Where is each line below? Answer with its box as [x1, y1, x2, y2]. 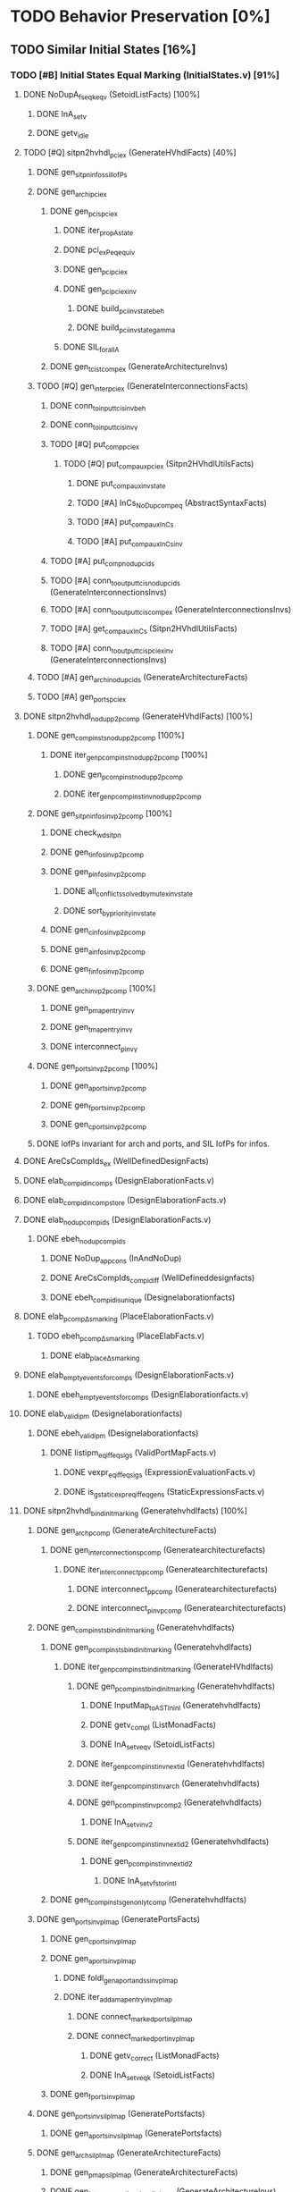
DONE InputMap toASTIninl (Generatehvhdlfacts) [89, 1700, 262, 1713]
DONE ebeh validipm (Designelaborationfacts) [36, 1428, 199, 1441]
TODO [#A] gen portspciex [36, 691, 127, 704]
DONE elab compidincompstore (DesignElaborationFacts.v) [22, 1194, 227, 1208]
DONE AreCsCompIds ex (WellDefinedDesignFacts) [22, 1156, 209, 1168]
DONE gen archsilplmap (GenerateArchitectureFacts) [36, 2147, 221, 2160]
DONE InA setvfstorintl [103, 1875, 177, 1888]
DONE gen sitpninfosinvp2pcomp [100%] [36, 807, 172, 821]
